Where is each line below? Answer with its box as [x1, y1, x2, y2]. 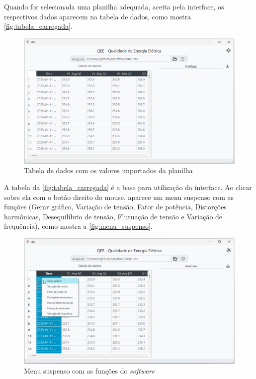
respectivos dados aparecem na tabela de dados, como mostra [4, 11, 191, 21]
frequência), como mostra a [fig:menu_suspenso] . [4, 221, 153, 231]
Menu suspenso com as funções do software [24, 366, 155, 376]
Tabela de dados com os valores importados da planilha [24, 165, 193, 176]
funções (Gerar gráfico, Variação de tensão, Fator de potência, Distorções [4, 201, 227, 212]
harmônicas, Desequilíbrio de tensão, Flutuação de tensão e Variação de [4, 211, 223, 221]
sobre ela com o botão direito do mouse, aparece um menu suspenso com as [4, 191, 234, 202]
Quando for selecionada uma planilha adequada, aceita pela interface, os [4, 1, 224, 11]
